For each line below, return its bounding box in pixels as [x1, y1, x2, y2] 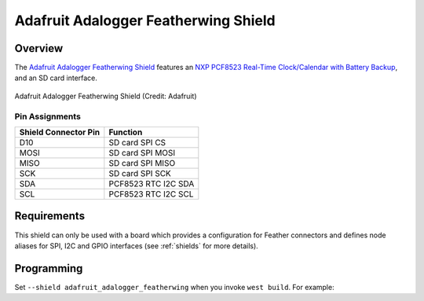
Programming [14, 262, 83, 275]
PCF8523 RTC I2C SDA [108, 178, 195, 189]
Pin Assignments [14, 111, 82, 122]
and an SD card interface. [14, 73, 98, 83]
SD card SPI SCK [108, 167, 172, 178]
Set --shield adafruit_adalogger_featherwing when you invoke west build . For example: [14, 282, 334, 292]
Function [108, 127, 143, 138]
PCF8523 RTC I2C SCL [108, 189, 194, 200]
